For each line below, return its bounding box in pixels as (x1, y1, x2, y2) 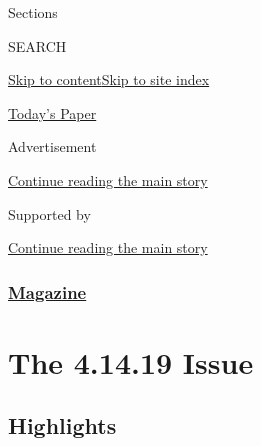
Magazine (8, 279, 87, 304)
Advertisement (8, 136, 97, 157)
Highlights (8, 410, 117, 441)
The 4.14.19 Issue (8, 341, 254, 382)
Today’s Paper (8, 102, 97, 123)
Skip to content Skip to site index (8, 69, 210, 90)
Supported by (8, 203, 91, 224)
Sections (8, 2, 58, 22)
